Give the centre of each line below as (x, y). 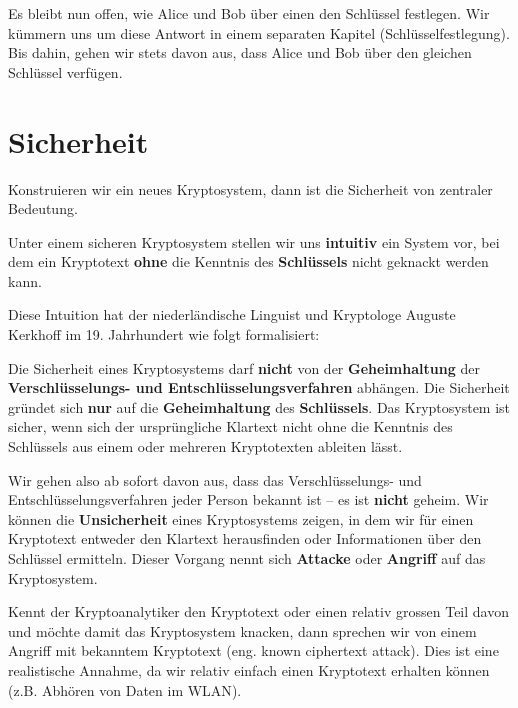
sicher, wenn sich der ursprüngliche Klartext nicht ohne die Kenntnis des (230, 426)
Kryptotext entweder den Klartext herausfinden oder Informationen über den (245, 538)
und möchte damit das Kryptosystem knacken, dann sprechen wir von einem (242, 630)
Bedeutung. (43, 208)
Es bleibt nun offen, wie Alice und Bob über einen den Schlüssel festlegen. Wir (249, 13)
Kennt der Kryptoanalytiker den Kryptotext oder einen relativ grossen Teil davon (258, 611)
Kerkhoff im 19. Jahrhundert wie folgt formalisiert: (164, 334)
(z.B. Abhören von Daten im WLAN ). (125, 689)
